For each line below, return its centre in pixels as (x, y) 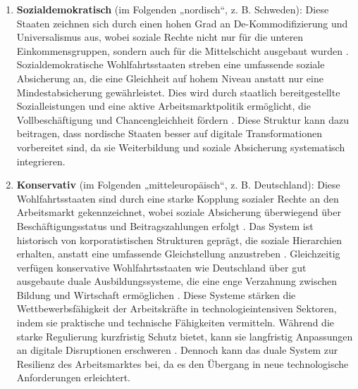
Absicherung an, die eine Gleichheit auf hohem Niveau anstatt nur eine (170, 78)
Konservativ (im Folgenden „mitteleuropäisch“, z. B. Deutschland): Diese (178, 185)
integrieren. (41, 161)
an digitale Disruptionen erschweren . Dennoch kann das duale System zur (177, 350)
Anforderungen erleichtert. (73, 377)
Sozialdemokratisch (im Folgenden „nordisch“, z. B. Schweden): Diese (173, 9)
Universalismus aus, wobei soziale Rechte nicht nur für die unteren (160, 37)
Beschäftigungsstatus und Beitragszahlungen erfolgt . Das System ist (165, 225)
